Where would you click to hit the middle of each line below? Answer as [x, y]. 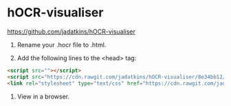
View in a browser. [43, 96]
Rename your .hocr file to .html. [62, 44]
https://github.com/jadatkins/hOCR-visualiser [71, 31]
